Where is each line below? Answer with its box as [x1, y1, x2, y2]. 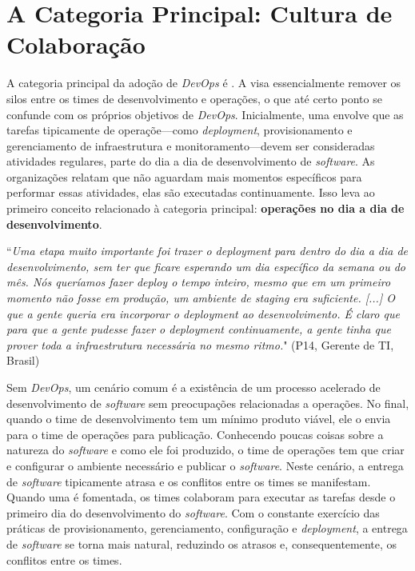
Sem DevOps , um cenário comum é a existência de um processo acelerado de [6, 379, 381, 395]
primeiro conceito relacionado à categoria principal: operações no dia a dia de [6, 200, 405, 217]
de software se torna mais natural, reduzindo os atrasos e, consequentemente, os [6, 535, 397, 552]
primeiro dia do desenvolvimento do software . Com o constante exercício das [6, 504, 380, 521]
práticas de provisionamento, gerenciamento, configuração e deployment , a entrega [6, 520, 408, 537]
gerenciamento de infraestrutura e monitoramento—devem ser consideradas [6, 137, 375, 154]
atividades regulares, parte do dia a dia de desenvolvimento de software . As [6, 153, 375, 170]
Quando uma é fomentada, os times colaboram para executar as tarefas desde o [6, 489, 396, 505]
